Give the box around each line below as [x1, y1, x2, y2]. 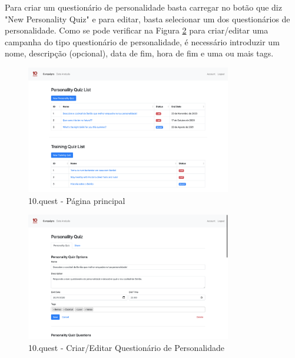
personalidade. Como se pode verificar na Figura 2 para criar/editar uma [5, 24, 269, 36]
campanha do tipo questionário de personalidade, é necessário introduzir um [5, 35, 280, 48]
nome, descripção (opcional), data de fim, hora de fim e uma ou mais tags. [5, 47, 274, 59]
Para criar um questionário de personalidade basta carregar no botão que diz [5, 1, 282, 13]
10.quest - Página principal [28, 194, 125, 206]
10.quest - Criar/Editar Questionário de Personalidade [28, 341, 224, 353]
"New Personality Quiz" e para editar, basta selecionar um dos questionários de [5, 12, 290, 25]
